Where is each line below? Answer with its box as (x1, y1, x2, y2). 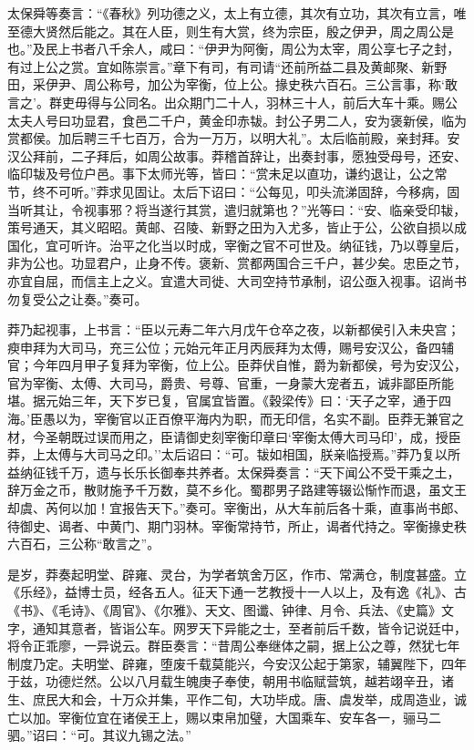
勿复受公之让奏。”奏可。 (7, 289, 148, 308)
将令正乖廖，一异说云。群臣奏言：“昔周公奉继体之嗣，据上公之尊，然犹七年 (7, 636, 460, 655)
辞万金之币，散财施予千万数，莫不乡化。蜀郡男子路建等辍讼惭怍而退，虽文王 (7, 480, 467, 499)
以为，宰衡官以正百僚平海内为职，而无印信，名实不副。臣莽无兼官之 (55, 409, 464, 428)
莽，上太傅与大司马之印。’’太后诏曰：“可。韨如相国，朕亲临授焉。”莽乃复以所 (7, 445, 460, 464)
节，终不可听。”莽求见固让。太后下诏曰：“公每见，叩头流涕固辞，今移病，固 (7, 181, 460, 200)
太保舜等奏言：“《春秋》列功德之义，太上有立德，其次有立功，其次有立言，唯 (7, 4, 467, 22)
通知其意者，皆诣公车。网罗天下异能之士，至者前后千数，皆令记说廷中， (32, 618, 467, 637)
